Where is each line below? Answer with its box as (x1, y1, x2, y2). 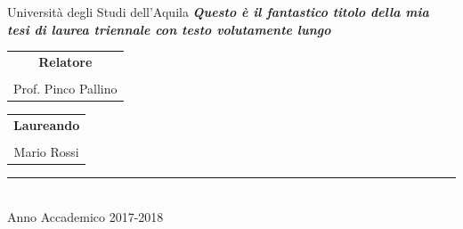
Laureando (13, 115, 80, 134)
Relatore (38, 52, 93, 70)
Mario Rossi (13, 142, 79, 160)
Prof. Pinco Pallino (13, 79, 118, 98)
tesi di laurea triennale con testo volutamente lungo (7, 20, 331, 38)
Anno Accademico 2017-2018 (7, 207, 164, 225)
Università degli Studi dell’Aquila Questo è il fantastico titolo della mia (7, 3, 429, 20)
